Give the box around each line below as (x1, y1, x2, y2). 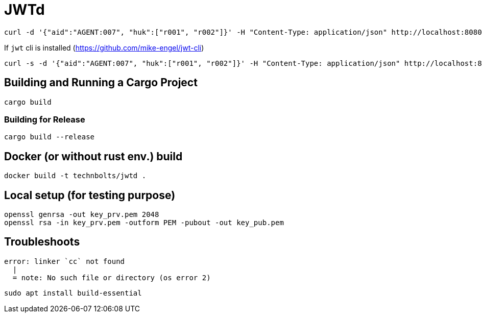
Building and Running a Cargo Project (4, 76, 198, 89)
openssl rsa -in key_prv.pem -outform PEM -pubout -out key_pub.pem (4, 218, 284, 227)
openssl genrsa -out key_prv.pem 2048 (4, 210, 159, 219)
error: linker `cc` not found (4, 257, 125, 265)
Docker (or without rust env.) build (4, 150, 183, 163)
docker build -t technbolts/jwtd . (4, 172, 147, 180)
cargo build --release (4, 133, 95, 141)
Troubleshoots (4, 235, 80, 249)
